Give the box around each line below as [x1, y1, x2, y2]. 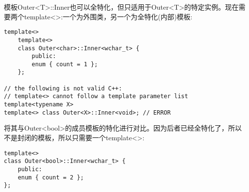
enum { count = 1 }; [32, 60, 98, 68]
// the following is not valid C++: [4, 85, 122, 92]
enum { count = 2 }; [17, 174, 84, 181]
